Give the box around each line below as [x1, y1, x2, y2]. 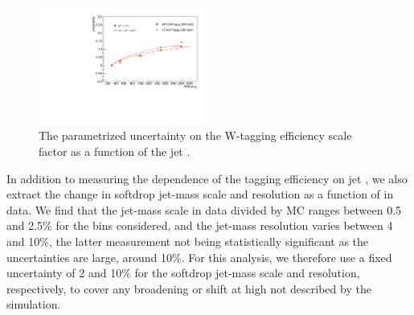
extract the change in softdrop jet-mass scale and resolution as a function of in [6, 186, 394, 202]
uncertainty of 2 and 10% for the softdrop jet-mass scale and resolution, [6, 264, 360, 281]
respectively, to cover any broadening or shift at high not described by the [6, 280, 371, 297]
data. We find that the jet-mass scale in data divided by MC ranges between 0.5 [6, 201, 402, 218]
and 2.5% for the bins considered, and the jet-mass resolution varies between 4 [6, 217, 393, 234]
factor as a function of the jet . [39, 143, 191, 159]
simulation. [6, 296, 61, 313]
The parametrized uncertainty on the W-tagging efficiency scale [39, 127, 352, 144]
